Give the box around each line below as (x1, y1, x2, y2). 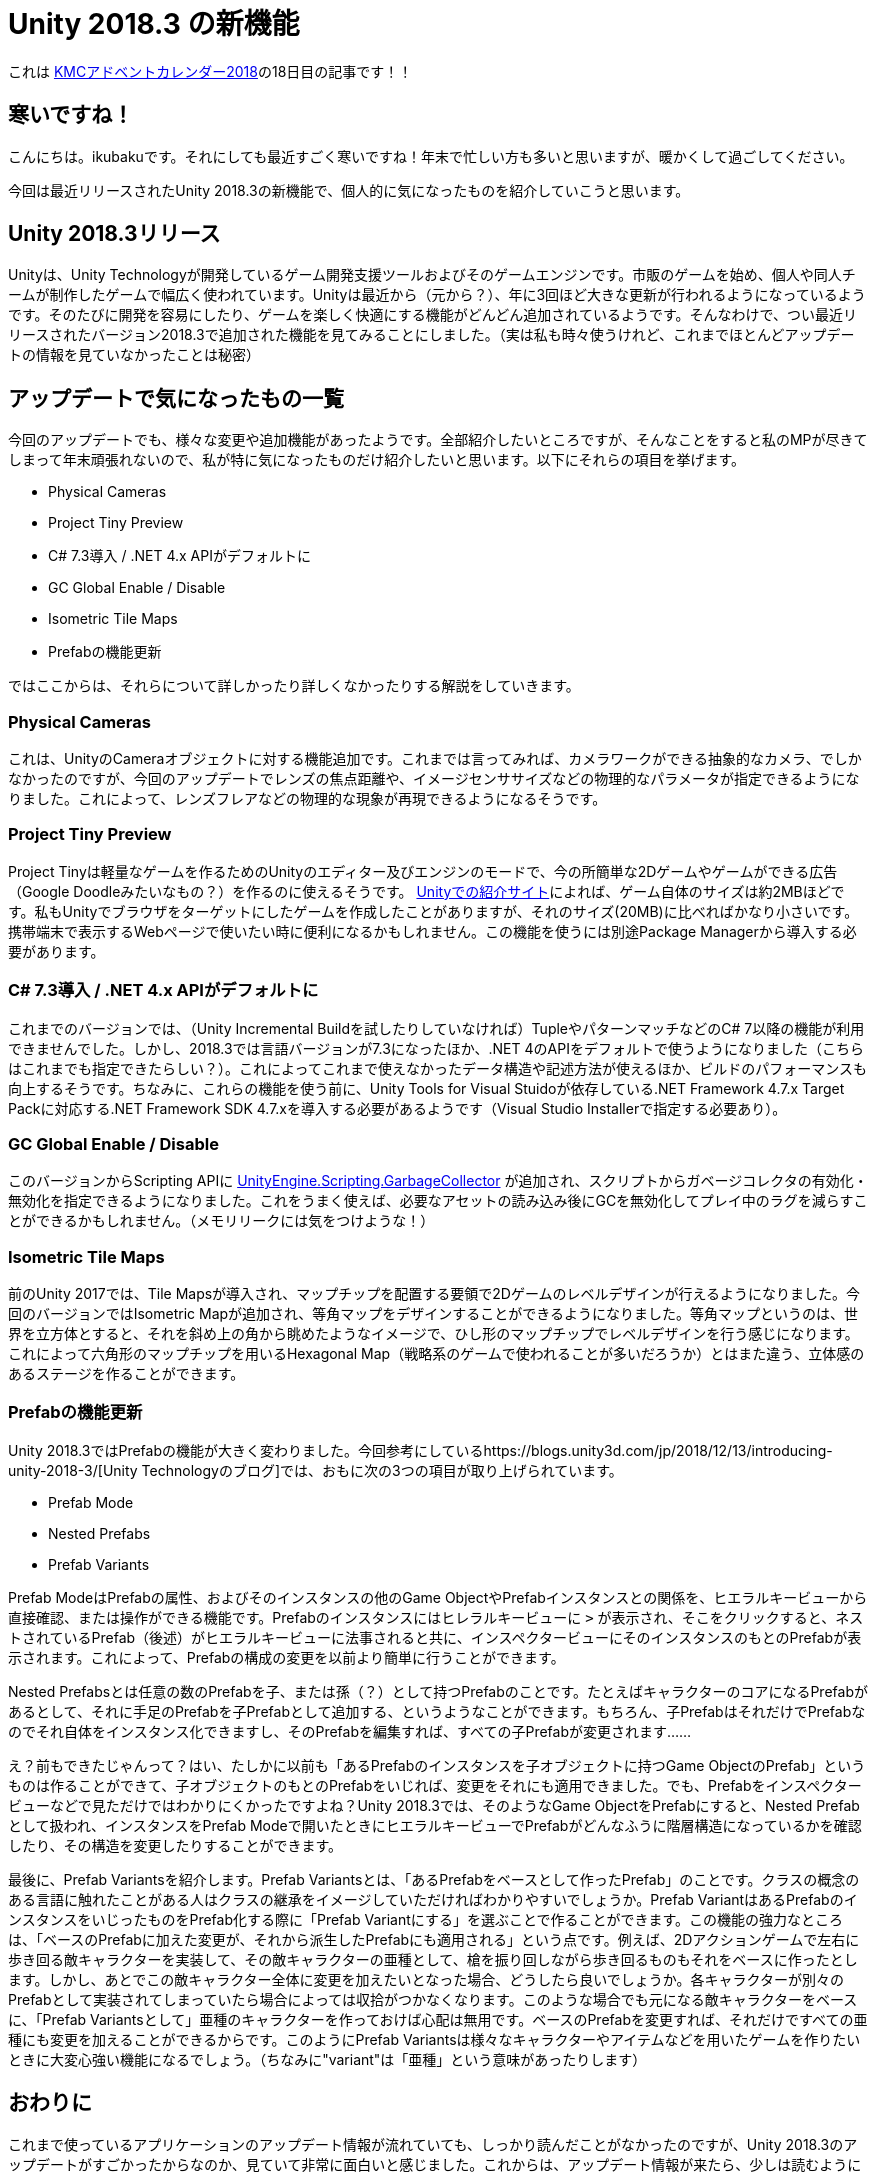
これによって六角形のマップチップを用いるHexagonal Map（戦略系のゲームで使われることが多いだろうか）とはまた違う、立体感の (8, 1345, 865, 1363)
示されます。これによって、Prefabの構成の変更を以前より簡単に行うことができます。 (8, 1648, 565, 1666)
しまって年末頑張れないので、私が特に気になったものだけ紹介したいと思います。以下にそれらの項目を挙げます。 (8, 451, 746, 469)
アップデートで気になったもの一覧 (8, 385, 344, 411)
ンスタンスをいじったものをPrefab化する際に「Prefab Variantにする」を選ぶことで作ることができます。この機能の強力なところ (8, 1910, 844, 1928)
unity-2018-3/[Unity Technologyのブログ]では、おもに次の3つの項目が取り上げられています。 (8, 1461, 623, 1479)
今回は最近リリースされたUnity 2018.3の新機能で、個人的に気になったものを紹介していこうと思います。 (8, 181, 690, 199)
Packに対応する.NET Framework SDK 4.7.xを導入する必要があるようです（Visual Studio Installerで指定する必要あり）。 (8, 1099, 787, 1117)
